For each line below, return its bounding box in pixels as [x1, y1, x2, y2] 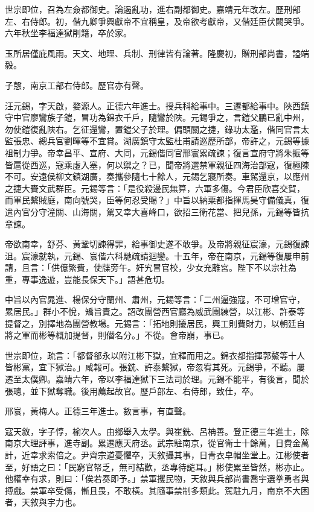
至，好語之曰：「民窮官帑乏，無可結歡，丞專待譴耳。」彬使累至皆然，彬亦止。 [5, 460, 309, 473]
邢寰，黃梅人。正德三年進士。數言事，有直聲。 [5, 405, 191, 417]
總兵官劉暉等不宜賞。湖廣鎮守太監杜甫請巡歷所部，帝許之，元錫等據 [38, 134, 309, 147]
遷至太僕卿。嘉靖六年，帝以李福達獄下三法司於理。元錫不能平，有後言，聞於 [5, 373, 309, 385]
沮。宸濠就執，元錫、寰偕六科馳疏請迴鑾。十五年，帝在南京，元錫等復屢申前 [5, 249, 309, 262]
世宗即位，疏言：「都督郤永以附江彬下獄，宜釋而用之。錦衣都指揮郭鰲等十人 [5, 349, 305, 361]
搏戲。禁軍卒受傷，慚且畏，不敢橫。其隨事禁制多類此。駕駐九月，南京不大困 [5, 484, 309, 496]
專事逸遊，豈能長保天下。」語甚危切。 [21, 273, 170, 285]
